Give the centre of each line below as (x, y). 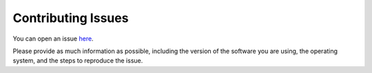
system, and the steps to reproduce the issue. (78, 61)
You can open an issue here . (53, 39)
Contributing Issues (71, 18)
